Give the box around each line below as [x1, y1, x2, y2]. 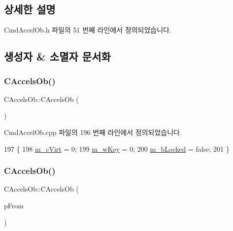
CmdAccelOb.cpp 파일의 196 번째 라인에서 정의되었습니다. [4, 127, 182, 137]
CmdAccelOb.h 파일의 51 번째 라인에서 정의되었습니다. [4, 25, 171, 35]
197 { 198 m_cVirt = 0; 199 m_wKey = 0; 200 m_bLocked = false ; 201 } [4, 143, 230, 154]
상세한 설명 [4, 1, 56, 17]
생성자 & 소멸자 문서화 [4, 49, 111, 64]
